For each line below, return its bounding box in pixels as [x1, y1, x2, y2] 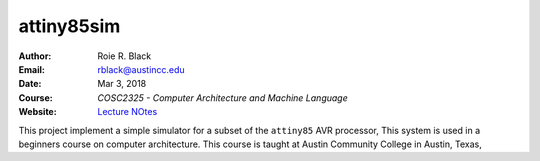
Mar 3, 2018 [97, 78, 147, 90]
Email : [18, 63, 45, 75]
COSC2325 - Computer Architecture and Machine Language [97, 91, 349, 104]
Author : [18, 50, 52, 62]
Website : [18, 106, 57, 118]
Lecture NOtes [97, 106, 158, 118]
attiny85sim [18, 15, 121, 37]
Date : [18, 78, 42, 90]
